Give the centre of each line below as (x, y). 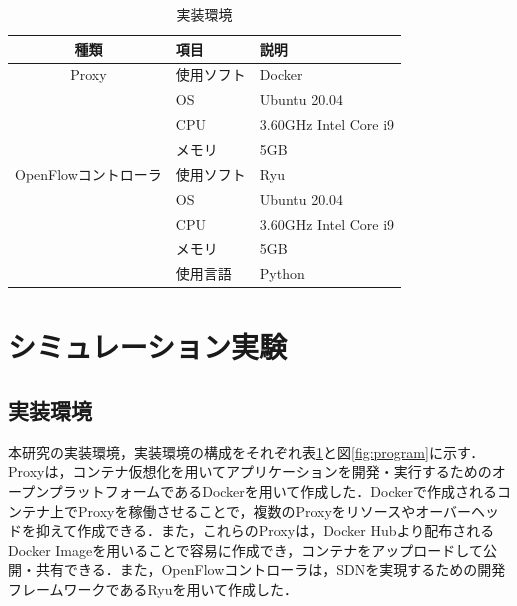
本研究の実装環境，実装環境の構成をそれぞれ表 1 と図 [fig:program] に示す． (246, 451)
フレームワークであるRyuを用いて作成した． (153, 589)
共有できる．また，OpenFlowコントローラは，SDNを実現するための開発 (270, 569)
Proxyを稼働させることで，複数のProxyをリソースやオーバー (274, 510)
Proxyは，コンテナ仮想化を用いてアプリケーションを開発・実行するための (250, 471)
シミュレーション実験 (147, 346)
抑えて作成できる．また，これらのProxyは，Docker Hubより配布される (265, 530)
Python (282, 273)
